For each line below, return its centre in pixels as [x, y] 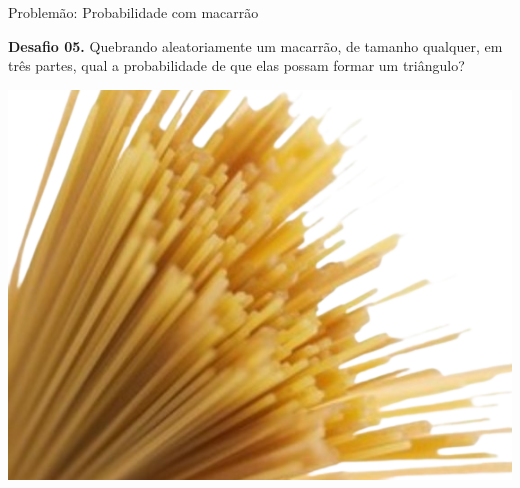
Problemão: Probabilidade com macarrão [133, 12]
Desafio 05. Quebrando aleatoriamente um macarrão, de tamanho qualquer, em [255, 45]
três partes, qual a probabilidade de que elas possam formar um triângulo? [236, 65]
